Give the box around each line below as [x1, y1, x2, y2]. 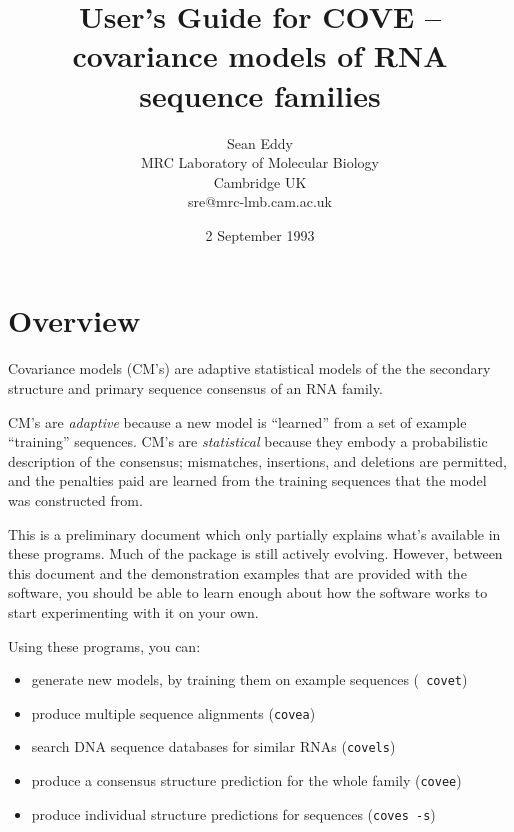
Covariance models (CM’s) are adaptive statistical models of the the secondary [8, 358, 491, 379]
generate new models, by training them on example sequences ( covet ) [31, 669, 468, 690]
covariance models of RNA [72, 35, 448, 76]
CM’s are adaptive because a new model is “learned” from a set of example [8, 411, 467, 432]
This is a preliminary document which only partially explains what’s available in [8, 523, 501, 544]
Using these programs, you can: [8, 635, 201, 656]
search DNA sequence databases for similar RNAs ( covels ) [31, 736, 396, 757]
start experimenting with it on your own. [8, 601, 259, 622]
